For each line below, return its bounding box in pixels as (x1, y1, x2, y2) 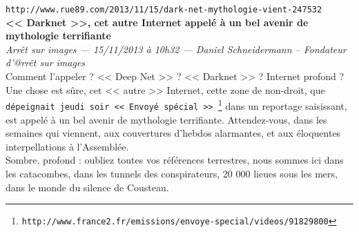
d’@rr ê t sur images (6, 55, 86, 70)
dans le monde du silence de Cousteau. (6, 180, 169, 194)
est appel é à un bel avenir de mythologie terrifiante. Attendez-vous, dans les (6, 112, 327, 126)
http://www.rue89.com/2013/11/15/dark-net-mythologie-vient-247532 (6, 5, 322, 14)
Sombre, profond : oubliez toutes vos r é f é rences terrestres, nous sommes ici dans (6, 153, 344, 167)
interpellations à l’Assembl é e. (6, 139, 129, 153)
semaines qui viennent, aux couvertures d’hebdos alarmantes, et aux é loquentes (6, 126, 341, 140)
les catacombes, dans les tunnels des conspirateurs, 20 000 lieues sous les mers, (6, 166, 338, 180)
